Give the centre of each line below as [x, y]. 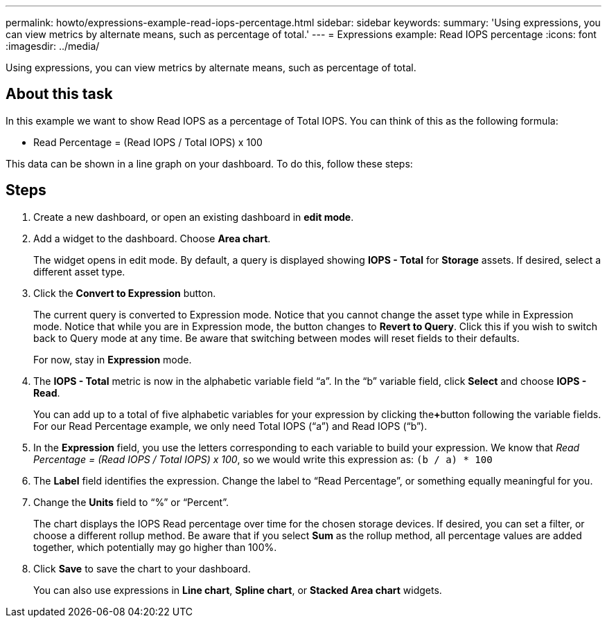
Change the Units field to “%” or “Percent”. [131, 502]
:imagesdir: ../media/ [53, 46]
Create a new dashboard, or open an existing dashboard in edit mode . [194, 217]
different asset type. [79, 271]
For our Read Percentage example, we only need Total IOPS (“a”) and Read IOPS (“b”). [230, 426]
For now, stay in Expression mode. [113, 359]
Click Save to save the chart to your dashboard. [142, 568]
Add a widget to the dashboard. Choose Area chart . [152, 238]
